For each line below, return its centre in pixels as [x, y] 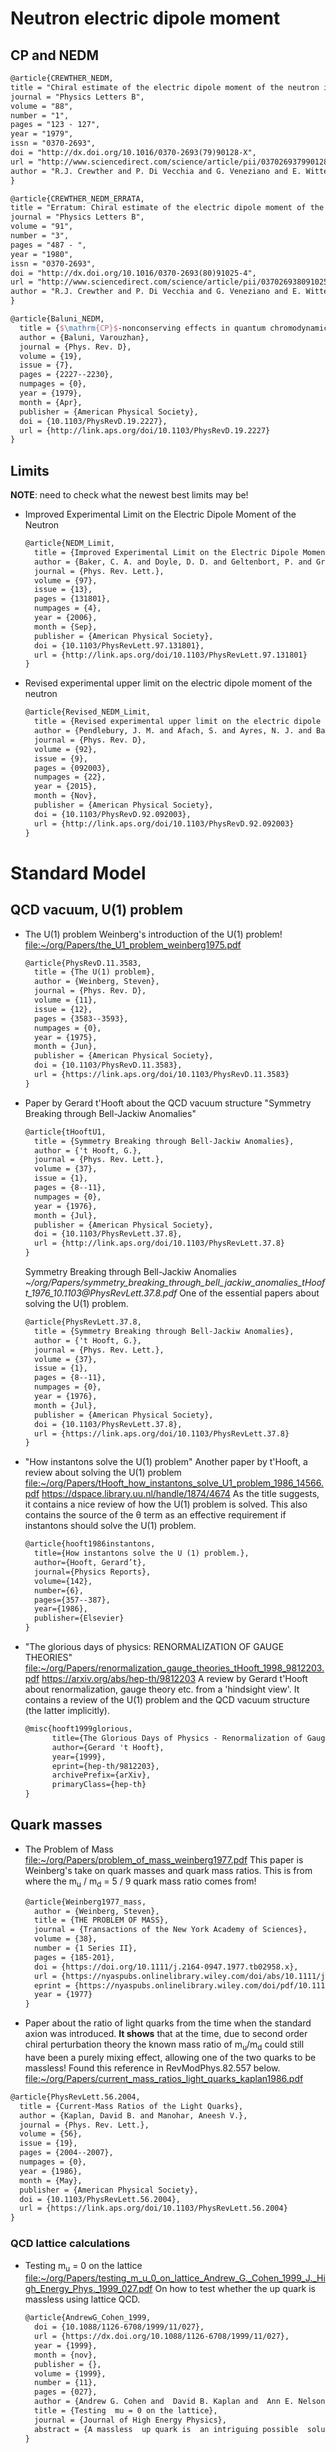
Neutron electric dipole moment [145, 18]
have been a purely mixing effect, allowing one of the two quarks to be [170, 2057]
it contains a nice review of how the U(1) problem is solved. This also [166, 1504]
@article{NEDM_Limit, [69, 543]
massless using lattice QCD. [82, 2299]
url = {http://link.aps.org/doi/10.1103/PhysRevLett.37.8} [160, 1243]
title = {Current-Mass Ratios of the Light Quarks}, [131, 2106]
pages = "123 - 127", [55, 125]
